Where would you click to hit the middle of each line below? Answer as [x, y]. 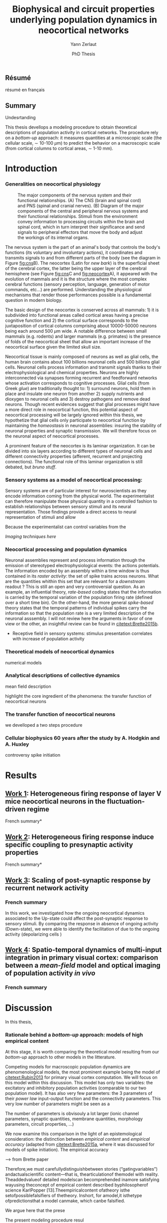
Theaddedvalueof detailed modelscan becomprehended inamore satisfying [82, 1180]
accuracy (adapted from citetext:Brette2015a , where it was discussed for [80, 1144]
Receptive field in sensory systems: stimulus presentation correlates [82, 633]
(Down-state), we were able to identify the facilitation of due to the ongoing [82, 929]
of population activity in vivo [50, 973]
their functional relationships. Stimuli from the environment [78, 216]
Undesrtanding [20, 118]
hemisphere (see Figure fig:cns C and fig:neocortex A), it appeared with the [81, 273]
